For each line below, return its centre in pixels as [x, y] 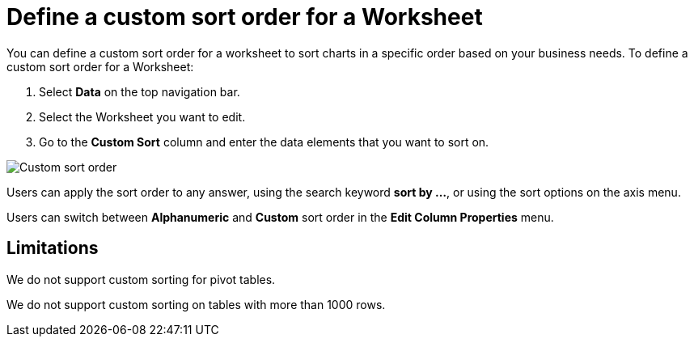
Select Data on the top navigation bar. [140, 91]
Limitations [53, 248]
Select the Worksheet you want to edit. [142, 116]
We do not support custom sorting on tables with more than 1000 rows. [196, 304]
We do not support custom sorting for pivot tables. [141, 279]
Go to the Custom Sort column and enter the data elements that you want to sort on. [264, 142]
